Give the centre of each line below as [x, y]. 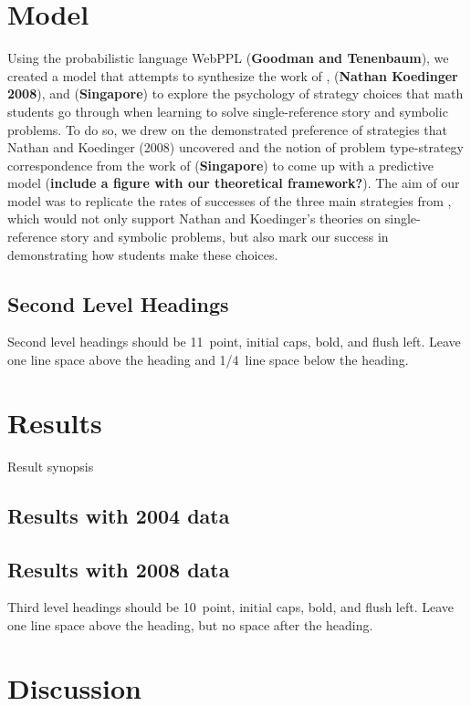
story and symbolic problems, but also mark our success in [225, 237]
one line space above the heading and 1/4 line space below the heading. [208, 360]
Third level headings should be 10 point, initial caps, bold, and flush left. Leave [231, 607]
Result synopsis [51, 466]
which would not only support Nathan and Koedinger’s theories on [194, 218]
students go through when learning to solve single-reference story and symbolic [228, 111]
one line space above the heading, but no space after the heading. [190, 624]
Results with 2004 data [119, 515]
